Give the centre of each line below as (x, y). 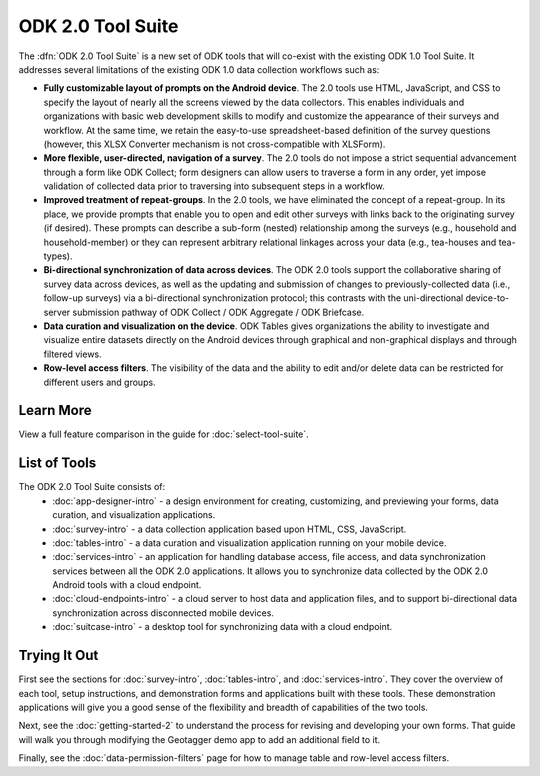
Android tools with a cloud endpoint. (127, 585)
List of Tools (57, 463)
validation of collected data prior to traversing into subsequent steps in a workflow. (214, 186)
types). (58, 256)
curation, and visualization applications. (134, 515)
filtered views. (72, 354)
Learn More (55, 410)
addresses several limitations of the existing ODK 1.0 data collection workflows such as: (199, 69)
